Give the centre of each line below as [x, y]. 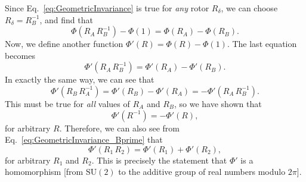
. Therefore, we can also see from [119, 128]
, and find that [66, 19]
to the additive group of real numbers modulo [202, 172]
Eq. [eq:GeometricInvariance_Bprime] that [84, 139]
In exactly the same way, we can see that [80, 79]
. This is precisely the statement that [159, 160]
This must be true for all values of [67, 103]
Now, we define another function [64, 44]
